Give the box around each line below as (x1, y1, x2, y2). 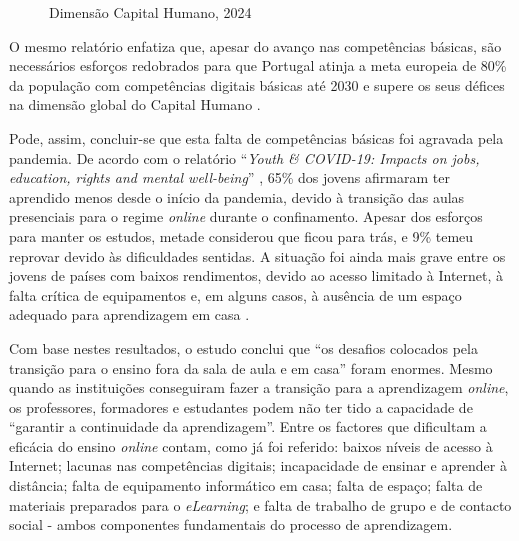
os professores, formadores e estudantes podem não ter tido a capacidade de (9, 396, 473, 417)
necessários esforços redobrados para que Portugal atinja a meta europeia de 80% (9, 55, 507, 76)
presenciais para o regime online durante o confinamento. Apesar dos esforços (9, 206, 483, 227)
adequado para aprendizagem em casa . (9, 304, 250, 325)
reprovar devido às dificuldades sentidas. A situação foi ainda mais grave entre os (9, 245, 506, 266)
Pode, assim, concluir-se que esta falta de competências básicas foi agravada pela (9, 127, 504, 148)
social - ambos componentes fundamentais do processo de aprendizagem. (9, 514, 453, 535)
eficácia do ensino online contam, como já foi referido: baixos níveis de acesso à (9, 435, 493, 456)
